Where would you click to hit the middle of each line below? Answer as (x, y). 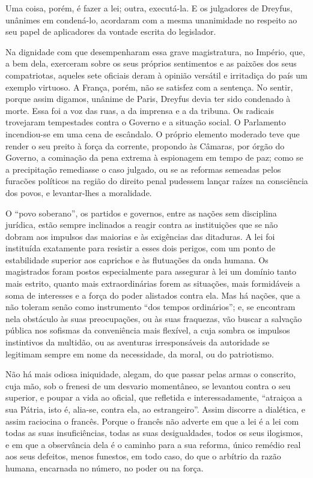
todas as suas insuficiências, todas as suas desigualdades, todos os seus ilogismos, (154, 433)
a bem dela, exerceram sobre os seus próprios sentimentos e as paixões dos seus (151, 63)
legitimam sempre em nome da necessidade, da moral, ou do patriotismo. (140, 354)
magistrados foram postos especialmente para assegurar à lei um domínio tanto (151, 271)
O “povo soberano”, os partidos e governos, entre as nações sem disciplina (141, 213)
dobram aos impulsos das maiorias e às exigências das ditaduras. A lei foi (140, 236)
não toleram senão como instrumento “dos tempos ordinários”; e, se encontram (150, 307)
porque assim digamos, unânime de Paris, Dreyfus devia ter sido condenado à (148, 99)
